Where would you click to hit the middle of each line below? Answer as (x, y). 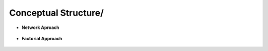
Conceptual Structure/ (57, 13)
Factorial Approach (42, 38)
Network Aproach (40, 27)
